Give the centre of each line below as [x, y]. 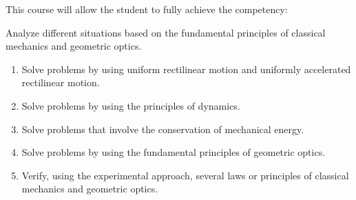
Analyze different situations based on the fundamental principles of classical [166, 32]
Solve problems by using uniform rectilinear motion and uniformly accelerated [186, 69]
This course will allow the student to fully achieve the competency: [147, 9]
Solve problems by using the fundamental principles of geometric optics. [174, 152]
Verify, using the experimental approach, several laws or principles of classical [185, 175]
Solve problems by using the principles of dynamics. [131, 105]
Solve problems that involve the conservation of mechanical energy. [163, 129]
